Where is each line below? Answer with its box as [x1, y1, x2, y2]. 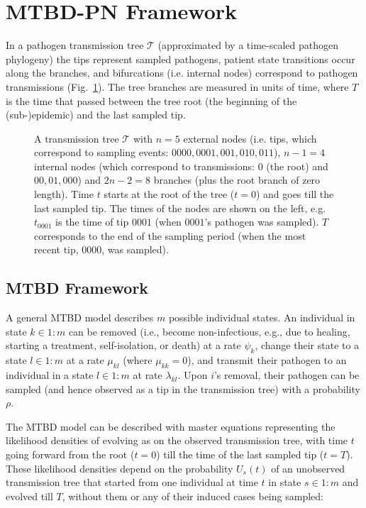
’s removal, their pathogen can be [213, 368, 360, 382]
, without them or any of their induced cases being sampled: [62, 488, 323, 503]
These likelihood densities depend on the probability [6, 460, 233, 475]
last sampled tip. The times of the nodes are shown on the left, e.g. [34, 200, 326, 215]
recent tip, [34, 242, 79, 257]
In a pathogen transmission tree [6, 38, 144, 53]
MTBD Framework [6, 277, 149, 299]
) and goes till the [255, 187, 334, 201]
